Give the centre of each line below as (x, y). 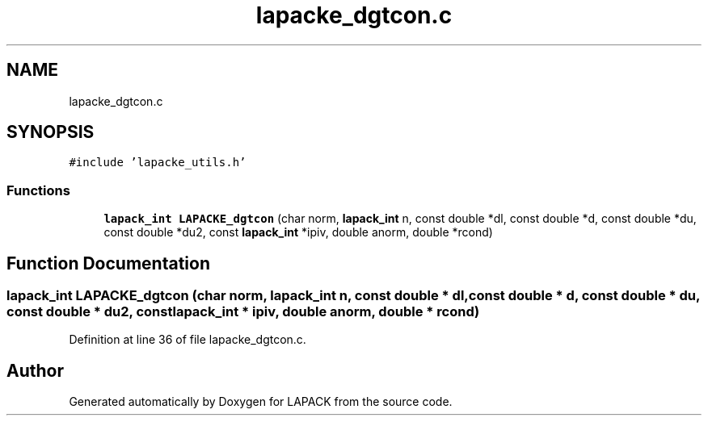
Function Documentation (108, 263)
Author (35, 370)
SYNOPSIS (51, 132)
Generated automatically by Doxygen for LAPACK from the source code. (261, 402)
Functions (38, 190)
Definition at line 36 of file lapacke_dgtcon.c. (188, 340)
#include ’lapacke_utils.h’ (158, 163)
